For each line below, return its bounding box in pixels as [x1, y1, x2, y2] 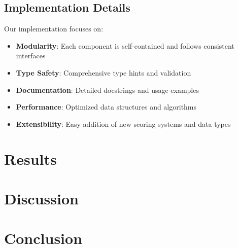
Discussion [4, 188, 79, 208]
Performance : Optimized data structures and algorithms [16, 101, 197, 112]
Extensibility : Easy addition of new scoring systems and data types [16, 118, 231, 129]
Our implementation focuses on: [4, 23, 104, 34]
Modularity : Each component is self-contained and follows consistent [16, 40, 234, 51]
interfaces [16, 50, 46, 61]
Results [4, 148, 57, 169]
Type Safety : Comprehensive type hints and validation [16, 67, 191, 78]
